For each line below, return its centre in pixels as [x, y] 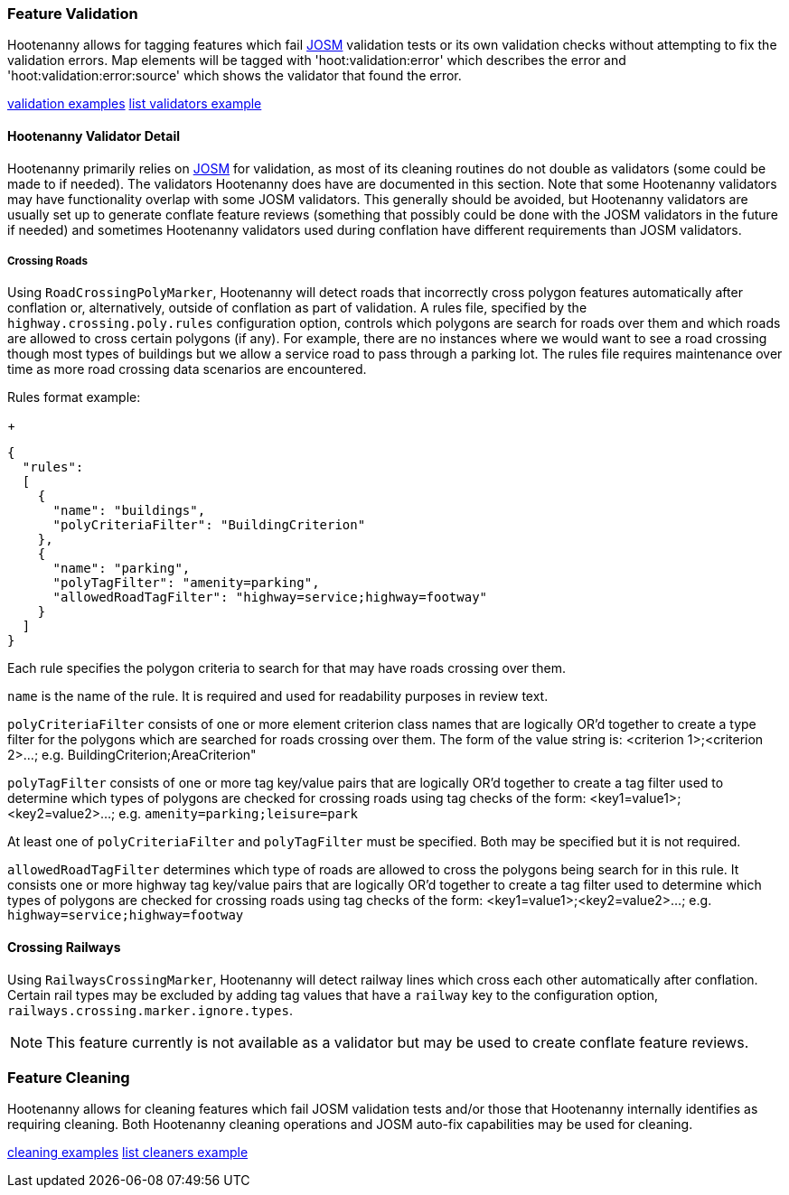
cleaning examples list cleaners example [128, 1153]
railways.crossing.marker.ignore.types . [150, 1010]
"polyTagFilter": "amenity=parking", [186, 583]
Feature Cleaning [69, 1077]
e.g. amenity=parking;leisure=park [238, 814]
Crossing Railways [64, 947]
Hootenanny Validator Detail [94, 135]
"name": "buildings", [129, 511]
